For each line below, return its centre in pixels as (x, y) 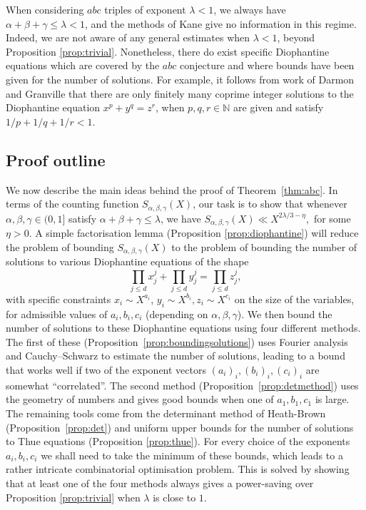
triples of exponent (145, 9)
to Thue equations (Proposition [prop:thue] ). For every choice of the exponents (178, 441)
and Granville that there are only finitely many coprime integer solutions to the (180, 93)
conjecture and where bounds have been (267, 65)
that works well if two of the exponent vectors (106, 369)
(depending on (177, 313)
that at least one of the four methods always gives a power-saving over (160, 483)
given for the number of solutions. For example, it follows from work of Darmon (180, 79)
